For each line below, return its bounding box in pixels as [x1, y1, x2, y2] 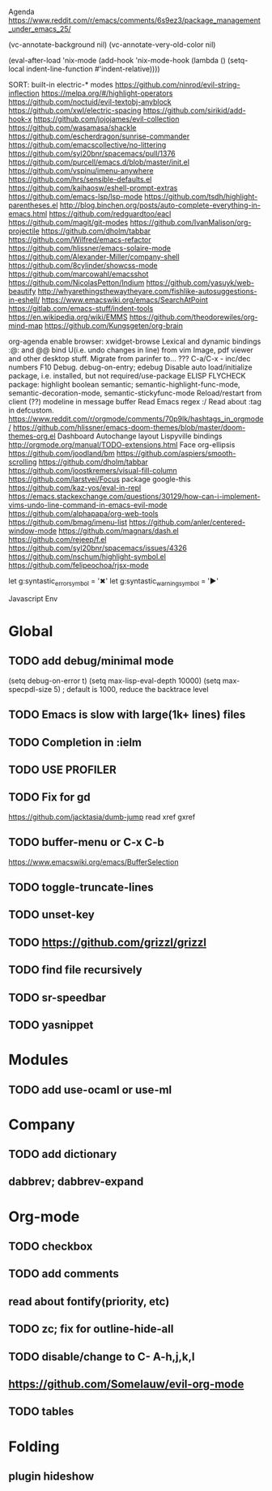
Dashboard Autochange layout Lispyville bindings [57, 431, 223, 441]
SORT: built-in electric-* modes [8, 80, 113, 89]
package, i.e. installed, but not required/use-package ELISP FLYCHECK [8, 371, 246, 380]
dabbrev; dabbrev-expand [8, 1175, 144, 1189]
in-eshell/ [8, 295, 40, 305]
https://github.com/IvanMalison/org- [130, 218, 252, 227]
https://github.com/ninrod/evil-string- [114, 80, 240, 89]
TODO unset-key [8, 908, 95, 922]
